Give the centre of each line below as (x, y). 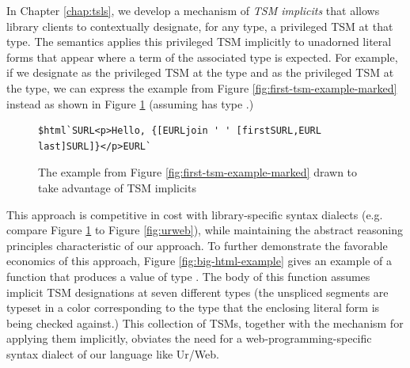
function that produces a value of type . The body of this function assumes (188, 276)
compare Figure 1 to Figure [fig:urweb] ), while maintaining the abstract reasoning (205, 230)
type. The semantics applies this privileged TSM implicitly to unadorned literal (199, 42)
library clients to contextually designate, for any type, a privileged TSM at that (200, 26)
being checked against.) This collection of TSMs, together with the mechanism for (205, 322)
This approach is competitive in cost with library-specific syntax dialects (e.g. (195, 214)
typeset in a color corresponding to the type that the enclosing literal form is (193, 307)
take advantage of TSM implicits (117, 187)
